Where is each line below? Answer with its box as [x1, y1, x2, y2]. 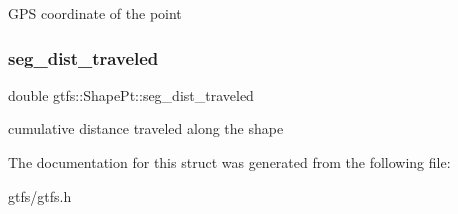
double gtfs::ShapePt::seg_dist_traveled [8, 84, 254, 105]
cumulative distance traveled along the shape [8, 118, 284, 139]
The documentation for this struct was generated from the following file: [8, 152, 451, 172]
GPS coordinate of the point [8, 3, 182, 23]
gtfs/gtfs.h [8, 185, 72, 206]
